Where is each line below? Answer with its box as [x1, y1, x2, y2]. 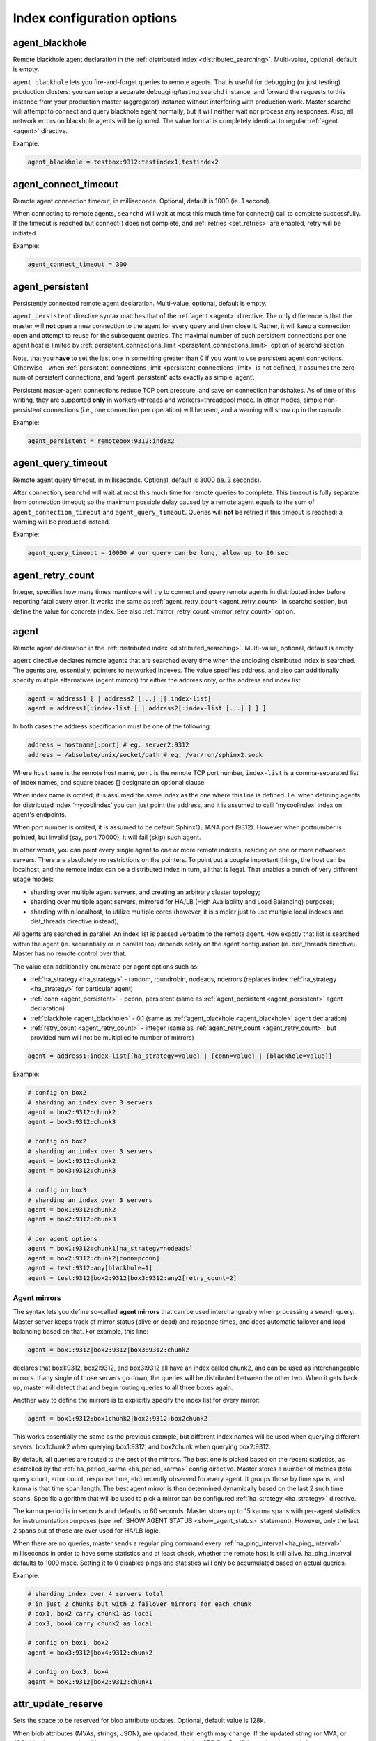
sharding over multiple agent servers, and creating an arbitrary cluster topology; [30, 888, 260, 896]
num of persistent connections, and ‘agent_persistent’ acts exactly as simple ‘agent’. [13, 373, 256, 382]
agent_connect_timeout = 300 [27, 260, 127, 268]
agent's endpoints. [13, 811, 67, 819]
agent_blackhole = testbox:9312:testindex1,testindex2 [27, 158, 219, 166]
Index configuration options [13, 10, 178, 26]
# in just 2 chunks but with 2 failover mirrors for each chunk [27, 1600, 252, 1608]
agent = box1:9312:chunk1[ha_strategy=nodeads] [27, 1244, 193, 1253]
